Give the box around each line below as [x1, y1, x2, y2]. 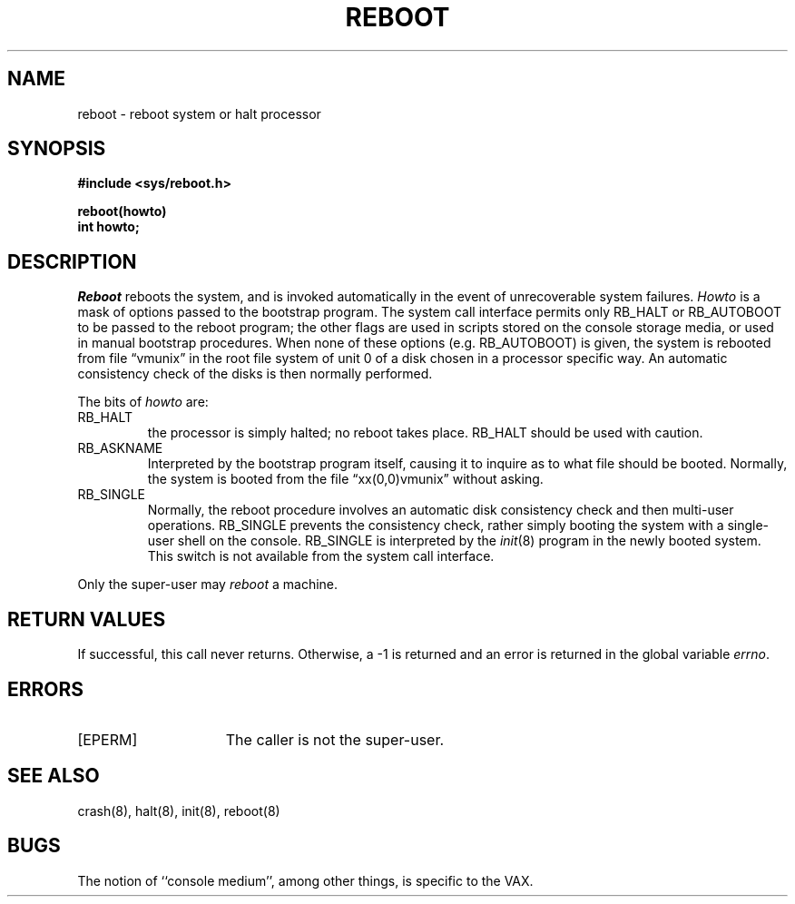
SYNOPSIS [7, 137, 106, 161]
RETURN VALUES [7, 607, 166, 631]
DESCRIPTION [7, 250, 137, 273]
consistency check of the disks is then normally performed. [77, 366, 433, 382]
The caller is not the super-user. [225, 730, 445, 749]
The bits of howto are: [77, 394, 209, 410]
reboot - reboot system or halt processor [77, 105, 321, 122]
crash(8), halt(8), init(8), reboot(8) [77, 802, 280, 819]
